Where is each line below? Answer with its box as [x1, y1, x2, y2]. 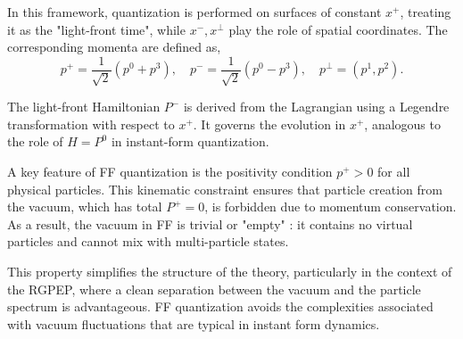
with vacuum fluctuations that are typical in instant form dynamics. [7, 314, 380, 333]
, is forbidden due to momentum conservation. [204, 197, 457, 216]
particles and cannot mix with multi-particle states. [7, 232, 289, 251]
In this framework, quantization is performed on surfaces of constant [7, 3, 382, 21]
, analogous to [364, 114, 441, 133]
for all [377, 162, 410, 181]
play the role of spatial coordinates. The [228, 20, 448, 38]
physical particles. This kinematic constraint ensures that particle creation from [7, 179, 442, 198]
